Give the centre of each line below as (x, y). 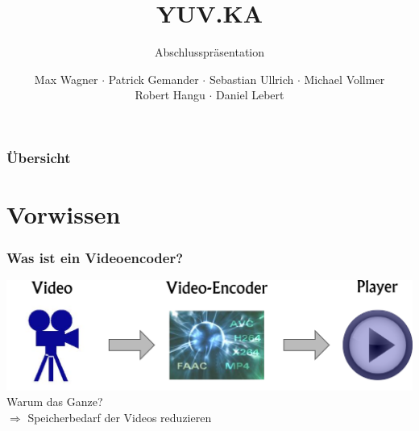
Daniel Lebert (250, 95)
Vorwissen (64, 214)
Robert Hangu (170, 95)
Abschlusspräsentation (209, 52)
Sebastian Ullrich (251, 79)
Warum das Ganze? (55, 402)
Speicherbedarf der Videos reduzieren (120, 417)
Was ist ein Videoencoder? (95, 258)
